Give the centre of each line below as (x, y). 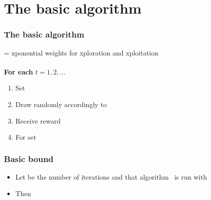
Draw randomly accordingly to (61, 104)
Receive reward (38, 120)
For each (19, 71)
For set (26, 137)
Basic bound (29, 158)
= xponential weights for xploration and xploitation (81, 52)
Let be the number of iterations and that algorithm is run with (111, 176)
